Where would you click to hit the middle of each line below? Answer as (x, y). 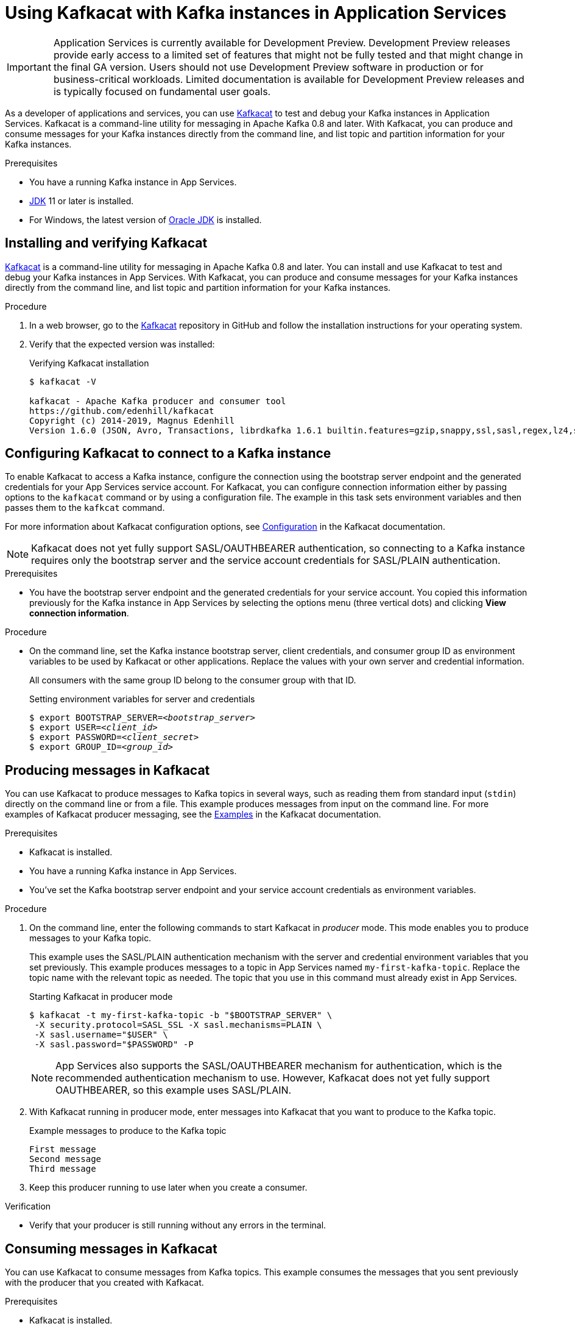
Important (29, 67)
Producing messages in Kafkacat (108, 770)
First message (63, 1149)
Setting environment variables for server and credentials (142, 699)
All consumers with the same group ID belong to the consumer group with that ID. (193, 680)
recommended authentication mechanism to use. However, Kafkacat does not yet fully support (273, 1078)
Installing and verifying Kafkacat (106, 243)
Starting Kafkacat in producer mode (101, 997)
